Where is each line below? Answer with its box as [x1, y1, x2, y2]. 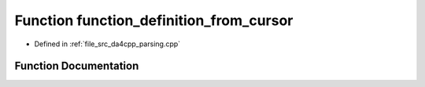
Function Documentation [14, 60, 139, 73]
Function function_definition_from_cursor [14, 12, 294, 29]
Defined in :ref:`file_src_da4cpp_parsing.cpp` [34, 39, 181, 49]
